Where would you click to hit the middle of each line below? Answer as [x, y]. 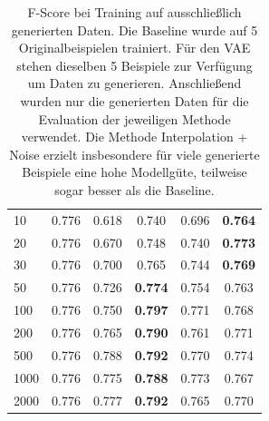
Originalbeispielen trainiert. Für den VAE [134, 48]
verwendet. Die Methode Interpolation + [134, 137]
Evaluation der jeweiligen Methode [134, 118]
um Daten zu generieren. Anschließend [134, 83]
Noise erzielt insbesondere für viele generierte [134, 154]
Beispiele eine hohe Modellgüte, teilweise [134, 172]
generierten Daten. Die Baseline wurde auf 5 [134, 29]
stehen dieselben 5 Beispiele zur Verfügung [134, 65]
